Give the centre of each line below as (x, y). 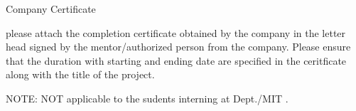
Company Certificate (51, 9)
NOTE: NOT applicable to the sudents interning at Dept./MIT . (147, 98)
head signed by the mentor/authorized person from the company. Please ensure (178, 47)
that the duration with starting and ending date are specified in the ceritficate (176, 60)
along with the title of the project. (80, 74)
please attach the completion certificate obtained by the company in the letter (176, 32)
